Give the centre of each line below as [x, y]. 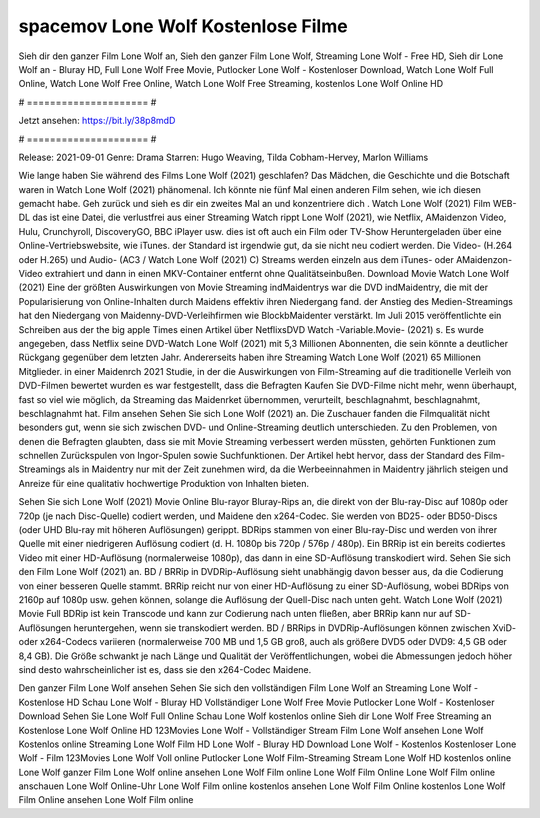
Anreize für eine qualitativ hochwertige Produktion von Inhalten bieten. [164, 483]
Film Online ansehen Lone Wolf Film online [106, 800]
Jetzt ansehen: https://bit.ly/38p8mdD [97, 121]
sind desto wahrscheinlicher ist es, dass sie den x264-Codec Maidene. [165, 669]
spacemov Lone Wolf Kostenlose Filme [183, 26]
